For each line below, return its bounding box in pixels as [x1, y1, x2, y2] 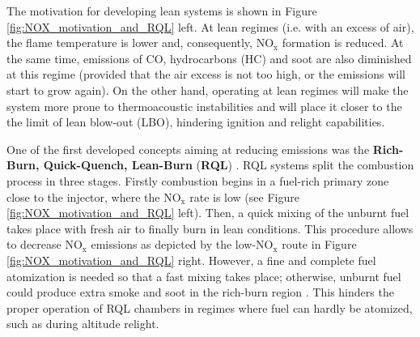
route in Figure [282, 236, 357, 253]
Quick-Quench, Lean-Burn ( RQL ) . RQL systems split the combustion [43, 156, 414, 173]
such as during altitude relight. [6, 315, 159, 332]
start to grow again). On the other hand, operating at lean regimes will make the [6, 81, 409, 98]
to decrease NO [6, 236, 83, 253]
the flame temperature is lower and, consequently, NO [6, 34, 274, 51]
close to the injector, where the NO [6, 188, 181, 205]
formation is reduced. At [282, 34, 404, 51]
